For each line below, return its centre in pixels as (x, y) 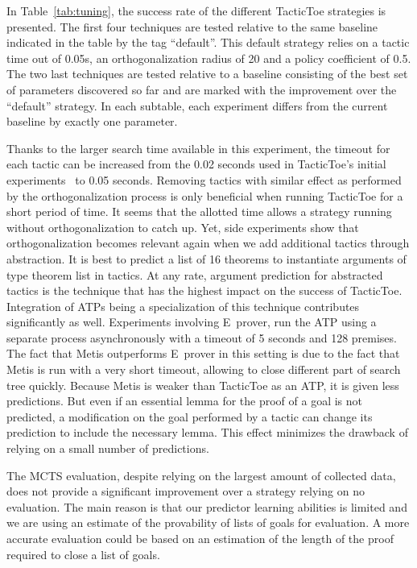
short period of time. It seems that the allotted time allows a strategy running (199, 211)
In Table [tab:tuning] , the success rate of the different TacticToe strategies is (196, 10)
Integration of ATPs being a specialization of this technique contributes (183, 306)
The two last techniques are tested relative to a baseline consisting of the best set (207, 74)
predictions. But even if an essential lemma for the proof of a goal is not (184, 401)
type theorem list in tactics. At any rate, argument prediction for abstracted (195, 274)
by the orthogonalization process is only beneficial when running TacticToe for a (205, 195)
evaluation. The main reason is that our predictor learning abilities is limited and (207, 506)
